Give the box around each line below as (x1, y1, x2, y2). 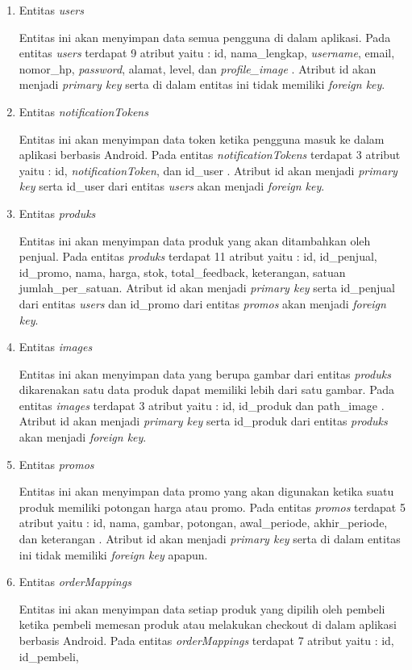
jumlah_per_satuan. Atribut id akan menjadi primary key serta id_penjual (19, 279, 395, 296)
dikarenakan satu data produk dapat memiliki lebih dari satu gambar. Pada (19, 381, 395, 398)
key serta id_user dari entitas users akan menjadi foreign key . (19, 178, 325, 195)
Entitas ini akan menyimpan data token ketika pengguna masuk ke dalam (19, 130, 385, 147)
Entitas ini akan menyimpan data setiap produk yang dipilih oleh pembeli (19, 600, 385, 617)
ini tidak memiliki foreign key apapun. (19, 546, 208, 563)
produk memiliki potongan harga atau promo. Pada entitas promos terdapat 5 (19, 498, 406, 515)
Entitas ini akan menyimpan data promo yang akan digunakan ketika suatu (19, 483, 394, 500)
